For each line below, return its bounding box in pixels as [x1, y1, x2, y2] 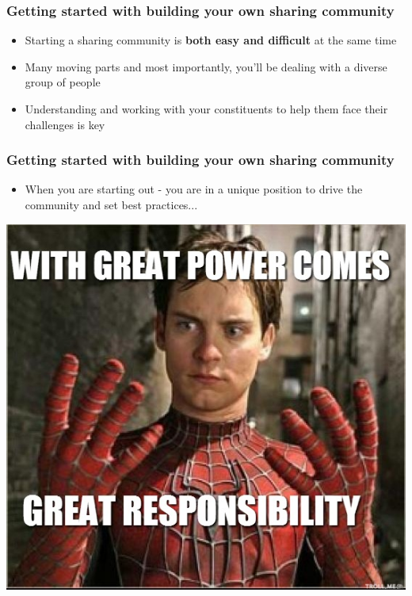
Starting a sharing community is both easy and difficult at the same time [25, 32, 397, 48]
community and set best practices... [25, 197, 198, 212]
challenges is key [25, 116, 105, 132]
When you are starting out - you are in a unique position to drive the [25, 181, 363, 197]
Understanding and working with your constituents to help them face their [25, 101, 388, 117]
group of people [25, 74, 101, 90]
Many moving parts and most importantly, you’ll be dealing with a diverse [25, 58, 387, 74]
